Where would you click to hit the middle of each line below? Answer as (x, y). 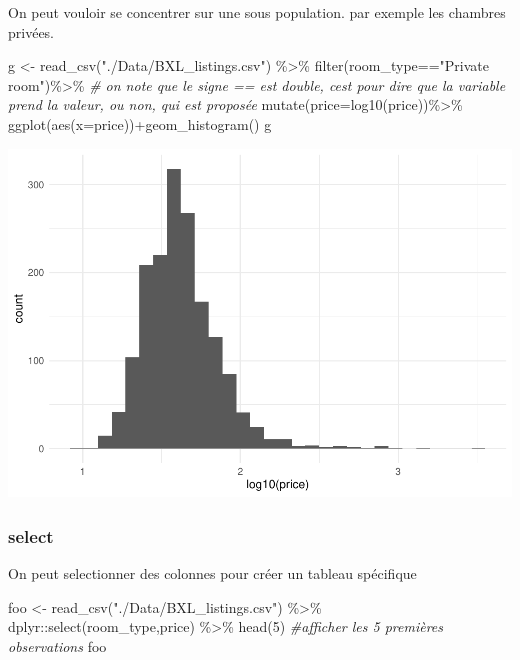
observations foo (57, 646)
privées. (31, 31)
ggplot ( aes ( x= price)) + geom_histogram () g (140, 123)
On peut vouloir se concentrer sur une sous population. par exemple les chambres (257, 12)
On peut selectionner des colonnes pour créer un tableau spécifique (212, 573)
